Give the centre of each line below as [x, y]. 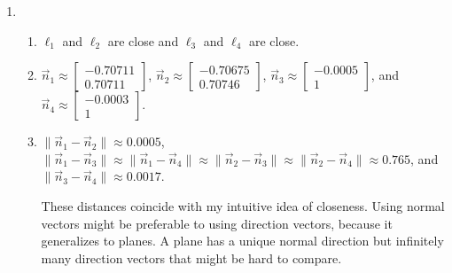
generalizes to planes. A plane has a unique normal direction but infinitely [242, 241]
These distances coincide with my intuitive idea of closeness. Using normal [243, 205]
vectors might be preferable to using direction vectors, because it [217, 223]
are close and [143, 40]
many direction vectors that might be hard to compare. [191, 257]
